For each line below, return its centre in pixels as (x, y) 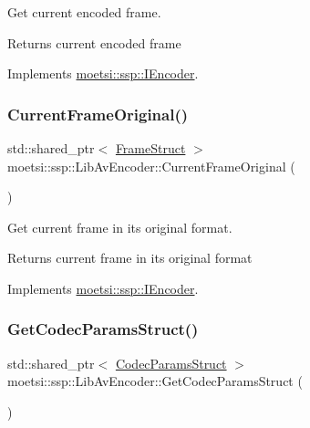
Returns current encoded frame (94, 42)
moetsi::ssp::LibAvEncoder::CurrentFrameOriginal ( (151, 166)
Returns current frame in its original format (130, 258)
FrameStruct (150, 148)
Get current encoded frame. (84, 12)
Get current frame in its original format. (120, 227)
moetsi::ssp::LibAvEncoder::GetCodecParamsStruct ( (155, 381)
